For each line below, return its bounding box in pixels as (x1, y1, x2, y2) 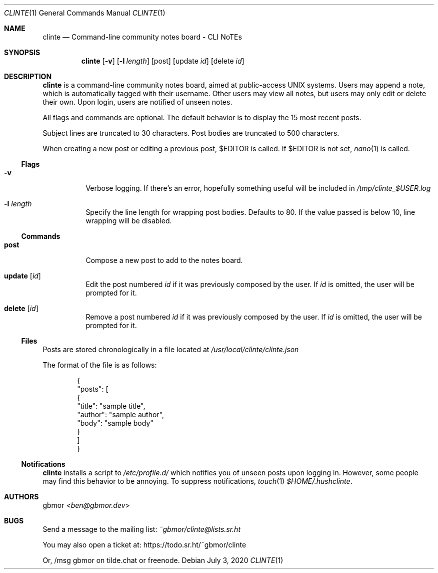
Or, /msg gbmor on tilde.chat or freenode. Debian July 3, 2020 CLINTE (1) (42, 556, 283, 564)
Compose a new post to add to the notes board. (85, 256, 243, 264)
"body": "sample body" (77, 419, 153, 427)
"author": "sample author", (77, 410, 164, 419)
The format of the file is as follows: (42, 361, 157, 369)
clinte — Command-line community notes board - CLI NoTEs (42, 33, 242, 41)
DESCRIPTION (4, 72, 52, 81)
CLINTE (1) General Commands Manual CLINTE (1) (4, 9, 165, 17)
